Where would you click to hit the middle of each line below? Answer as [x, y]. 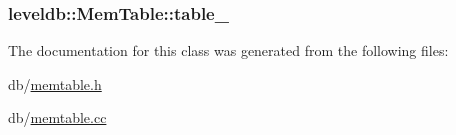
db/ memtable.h [55, 83]
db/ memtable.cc [57, 117]
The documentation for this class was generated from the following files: [228, 50]
